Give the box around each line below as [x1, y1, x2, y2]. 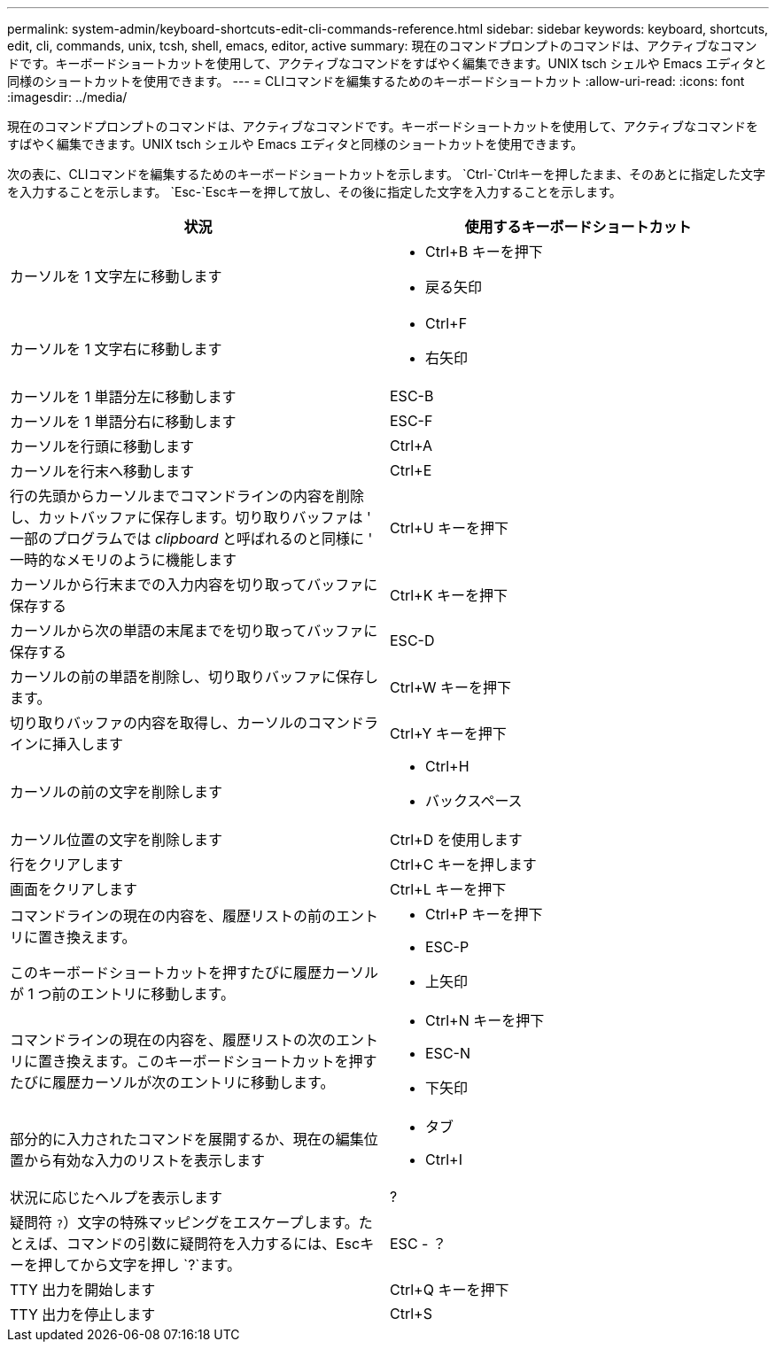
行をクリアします [10, 856, 124, 873]
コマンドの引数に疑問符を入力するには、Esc [66, 1235, 361, 1252]
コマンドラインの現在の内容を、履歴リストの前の [10, 907, 337, 925]
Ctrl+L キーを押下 [390, 880, 507, 898]
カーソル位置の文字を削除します [10, 831, 223, 849]
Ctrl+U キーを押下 [390, 519, 509, 537]
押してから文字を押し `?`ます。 [38, 1256, 241, 1274]
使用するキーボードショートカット [464, 218, 692, 236]
